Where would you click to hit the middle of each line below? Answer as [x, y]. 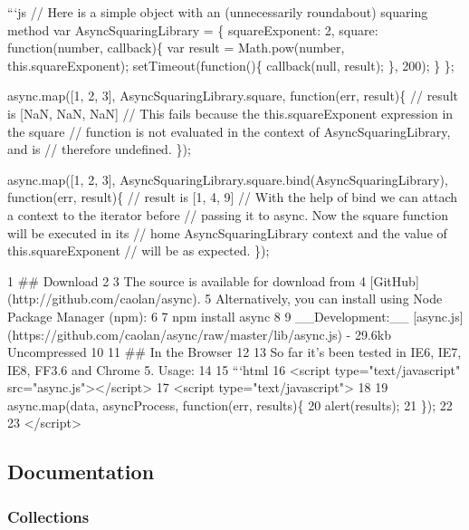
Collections [48, 516]
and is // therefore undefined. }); [99, 149]
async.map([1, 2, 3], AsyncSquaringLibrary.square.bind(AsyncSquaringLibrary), [228, 179]
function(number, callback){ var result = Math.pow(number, [176, 48]
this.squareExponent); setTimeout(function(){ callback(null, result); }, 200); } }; [231, 65]
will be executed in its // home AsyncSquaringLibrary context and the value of [227, 232]
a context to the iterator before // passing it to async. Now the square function [228, 214]
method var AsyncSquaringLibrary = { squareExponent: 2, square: [193, 29]
